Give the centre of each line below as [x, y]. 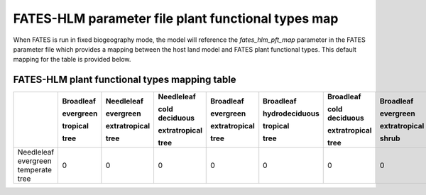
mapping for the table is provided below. [72, 60]
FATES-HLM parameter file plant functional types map [176, 18]
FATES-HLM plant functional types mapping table [125, 80]
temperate [35, 170]
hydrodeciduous [291, 113]
